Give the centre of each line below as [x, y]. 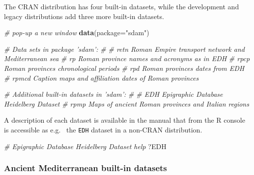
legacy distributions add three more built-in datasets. [84, 16]
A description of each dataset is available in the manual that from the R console [125, 120]
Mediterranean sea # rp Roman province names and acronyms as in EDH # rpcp [127, 58]
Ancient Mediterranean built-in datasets [85, 168]
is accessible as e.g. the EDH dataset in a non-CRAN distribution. [103, 129]
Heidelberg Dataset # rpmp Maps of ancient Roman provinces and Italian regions [127, 103]
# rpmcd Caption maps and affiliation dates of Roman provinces [101, 77]
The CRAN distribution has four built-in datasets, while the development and [122, 6]
